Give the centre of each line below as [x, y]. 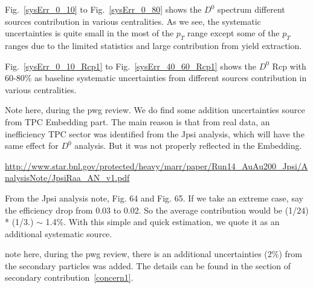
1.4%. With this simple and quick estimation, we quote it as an [163, 222]
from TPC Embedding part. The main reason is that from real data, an [137, 121]
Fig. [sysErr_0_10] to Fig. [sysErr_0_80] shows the [103, 9]
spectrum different [251, 9]
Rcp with [289, 66]
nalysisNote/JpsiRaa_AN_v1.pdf [67, 178]
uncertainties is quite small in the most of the [89, 33]
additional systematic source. [59, 233]
